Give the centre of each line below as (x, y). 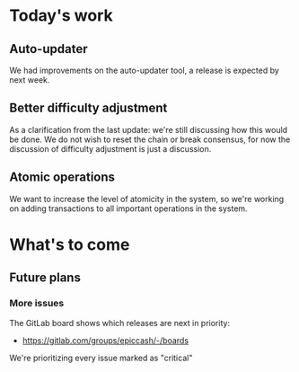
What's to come (70, 244)
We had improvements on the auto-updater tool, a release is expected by (145, 70)
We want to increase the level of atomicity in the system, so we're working (147, 199)
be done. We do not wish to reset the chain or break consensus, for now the (150, 139)
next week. (30, 80)
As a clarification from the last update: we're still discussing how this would (149, 129)
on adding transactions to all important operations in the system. (129, 208)
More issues (37, 304)
